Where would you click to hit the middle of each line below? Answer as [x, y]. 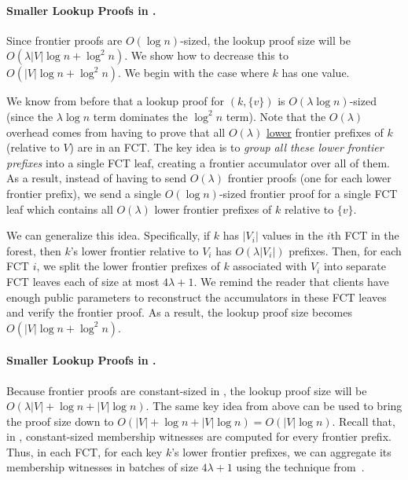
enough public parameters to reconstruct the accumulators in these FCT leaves [197, 297]
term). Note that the [276, 116]
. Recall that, [364, 421]
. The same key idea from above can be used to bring [274, 406]
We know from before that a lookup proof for [116, 101]
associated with [270, 266]
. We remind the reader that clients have [291, 281]
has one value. [316, 73]
